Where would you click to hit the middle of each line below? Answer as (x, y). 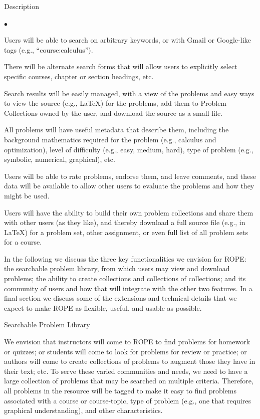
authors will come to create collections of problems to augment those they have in (130, 361)
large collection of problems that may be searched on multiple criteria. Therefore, (129, 381)
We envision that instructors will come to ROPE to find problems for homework (127, 342)
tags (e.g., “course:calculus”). (49, 49)
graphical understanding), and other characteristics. (83, 410)
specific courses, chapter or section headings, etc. (79, 76)
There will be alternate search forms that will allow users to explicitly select (121, 66)
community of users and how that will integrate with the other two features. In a (128, 288)
